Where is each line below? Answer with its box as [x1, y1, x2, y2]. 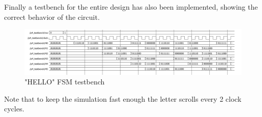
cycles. [4, 103, 25, 114]
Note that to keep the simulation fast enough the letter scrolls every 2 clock [4, 93, 242, 104]
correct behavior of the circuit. [4, 11, 100, 22]
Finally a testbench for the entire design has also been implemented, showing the [4, 2, 258, 12]
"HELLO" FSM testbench [25, 76, 105, 87]
